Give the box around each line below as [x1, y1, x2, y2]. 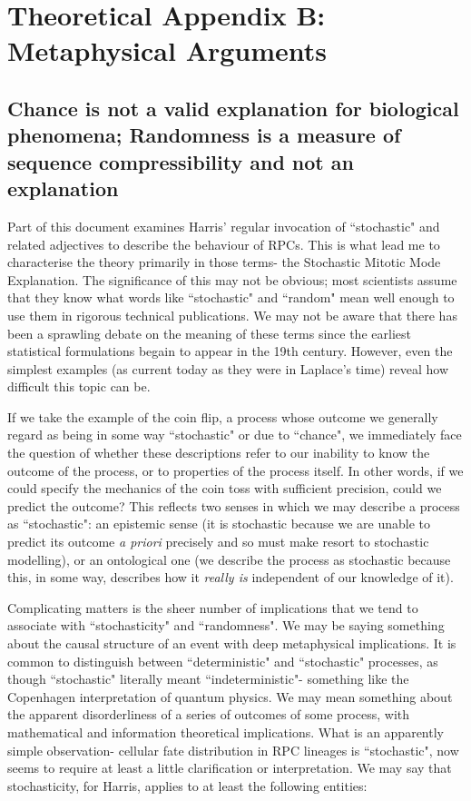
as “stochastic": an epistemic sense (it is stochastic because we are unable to [7, 514, 430, 533]
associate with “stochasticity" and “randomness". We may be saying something [7, 616, 445, 635]
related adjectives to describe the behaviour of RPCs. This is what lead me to [7, 234, 440, 253]
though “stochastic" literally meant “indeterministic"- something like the [7, 669, 409, 688]
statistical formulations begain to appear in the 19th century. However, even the [7, 341, 453, 361]
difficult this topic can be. [7, 377, 151, 396]
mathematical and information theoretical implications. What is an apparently [7, 722, 444, 741]
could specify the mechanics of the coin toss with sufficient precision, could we [7, 479, 442, 498]
